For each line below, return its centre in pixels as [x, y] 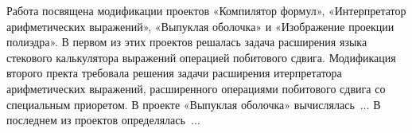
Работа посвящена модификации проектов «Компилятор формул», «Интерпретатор [206, 10]
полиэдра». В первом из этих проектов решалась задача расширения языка [187, 42]
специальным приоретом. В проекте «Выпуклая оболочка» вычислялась [181, 104]
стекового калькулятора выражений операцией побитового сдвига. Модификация [201, 57]
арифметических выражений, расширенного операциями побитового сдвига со [196, 88]
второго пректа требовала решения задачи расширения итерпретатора [174, 73]
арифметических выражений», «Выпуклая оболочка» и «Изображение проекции [200, 26]
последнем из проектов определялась [96, 120]
